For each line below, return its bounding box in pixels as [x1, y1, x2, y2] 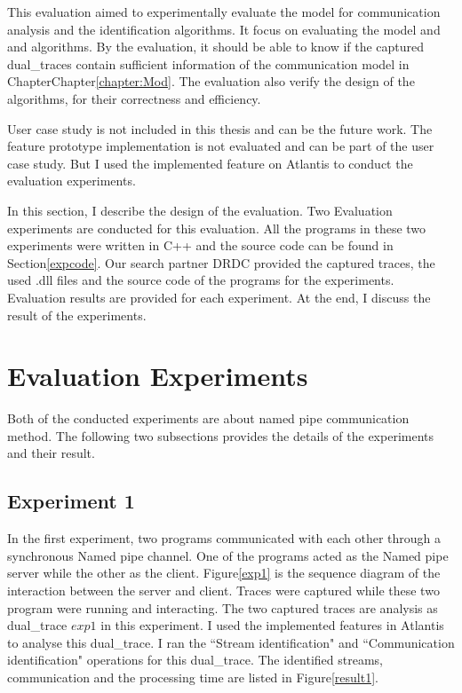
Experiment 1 [7, 487, 135, 515]
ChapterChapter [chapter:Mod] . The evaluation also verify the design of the [7, 72, 415, 91]
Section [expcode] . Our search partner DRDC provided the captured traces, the [7, 253, 435, 272]
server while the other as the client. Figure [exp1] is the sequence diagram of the [7, 563, 441, 582]
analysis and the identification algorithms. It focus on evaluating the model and [7, 20, 441, 38]
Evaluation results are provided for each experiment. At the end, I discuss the [7, 287, 431, 306]
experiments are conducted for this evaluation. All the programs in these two [7, 218, 426, 237]
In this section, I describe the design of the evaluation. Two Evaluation [7, 201, 393, 219]
